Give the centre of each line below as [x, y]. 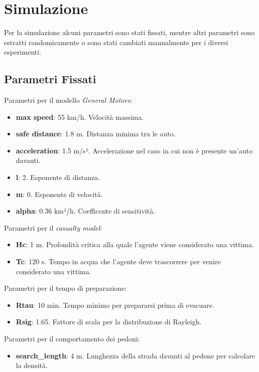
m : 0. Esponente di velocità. [59, 194]
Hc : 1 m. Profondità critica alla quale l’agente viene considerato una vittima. [135, 244]
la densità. [32, 365]
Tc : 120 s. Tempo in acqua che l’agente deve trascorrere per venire [118, 261]
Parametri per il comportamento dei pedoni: [72, 339]
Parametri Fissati [50, 79]
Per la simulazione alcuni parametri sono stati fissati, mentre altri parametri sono [129, 32]
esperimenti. [23, 52]
